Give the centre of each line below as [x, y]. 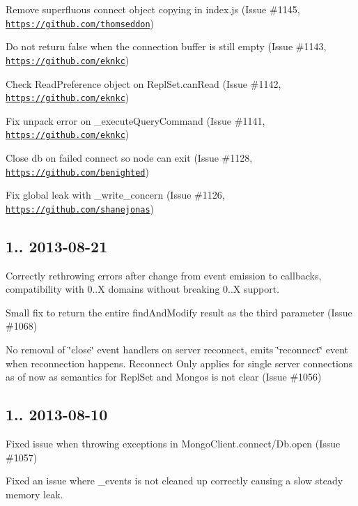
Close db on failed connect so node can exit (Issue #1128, [129, 158]
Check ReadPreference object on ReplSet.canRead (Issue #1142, [143, 83]
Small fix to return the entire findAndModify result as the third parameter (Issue [179, 312]
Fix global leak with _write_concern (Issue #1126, [115, 195]
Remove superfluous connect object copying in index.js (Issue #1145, [153, 9]
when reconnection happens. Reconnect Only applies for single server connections [179, 363]
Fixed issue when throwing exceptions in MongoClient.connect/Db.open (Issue [173, 444]
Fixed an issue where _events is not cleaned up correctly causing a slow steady [174, 481]
